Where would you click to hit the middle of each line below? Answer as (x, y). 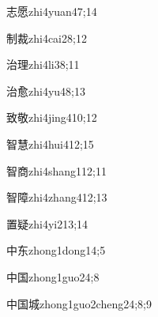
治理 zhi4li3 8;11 (43, 64)
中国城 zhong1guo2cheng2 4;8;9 (79, 303)
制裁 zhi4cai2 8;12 (47, 38)
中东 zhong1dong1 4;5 (56, 250)
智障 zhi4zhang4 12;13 (57, 197)
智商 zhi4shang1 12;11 (56, 170)
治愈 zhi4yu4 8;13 (46, 91)
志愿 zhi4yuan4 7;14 (52, 11)
